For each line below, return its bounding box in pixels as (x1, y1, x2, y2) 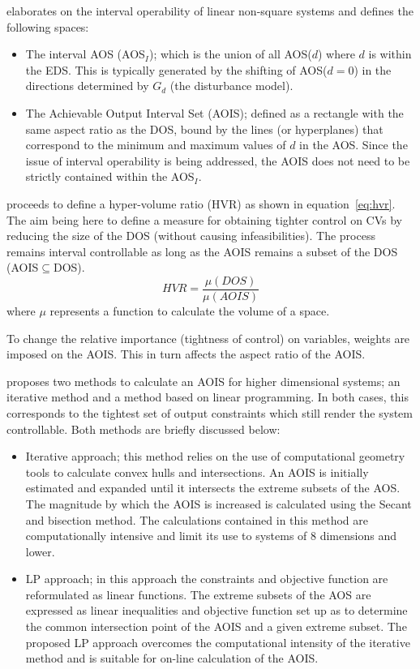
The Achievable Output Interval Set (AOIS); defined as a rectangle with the (25, 104, 404, 121)
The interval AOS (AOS (25, 45, 145, 62)
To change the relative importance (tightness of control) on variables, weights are (6, 329, 410, 346)
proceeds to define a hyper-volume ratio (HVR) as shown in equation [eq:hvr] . (6, 195, 396, 212)
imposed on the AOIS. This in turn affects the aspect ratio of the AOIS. (6, 345, 366, 362)
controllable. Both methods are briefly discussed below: (6, 420, 281, 437)
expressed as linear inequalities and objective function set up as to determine (25, 602, 408, 619)
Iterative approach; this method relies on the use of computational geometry (25, 448, 405, 465)
